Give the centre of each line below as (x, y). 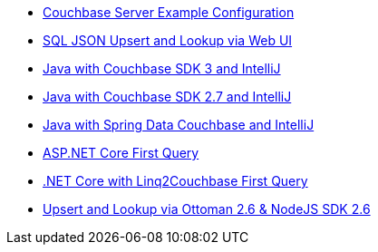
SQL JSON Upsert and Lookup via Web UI (168, 40)
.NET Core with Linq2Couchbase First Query (175, 181)
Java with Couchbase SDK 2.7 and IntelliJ (167, 97)
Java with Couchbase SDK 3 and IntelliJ (162, 68)
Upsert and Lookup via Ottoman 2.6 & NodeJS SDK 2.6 (207, 209)
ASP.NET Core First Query (121, 153)
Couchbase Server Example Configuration (169, 12)
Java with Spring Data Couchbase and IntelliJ (179, 125)
